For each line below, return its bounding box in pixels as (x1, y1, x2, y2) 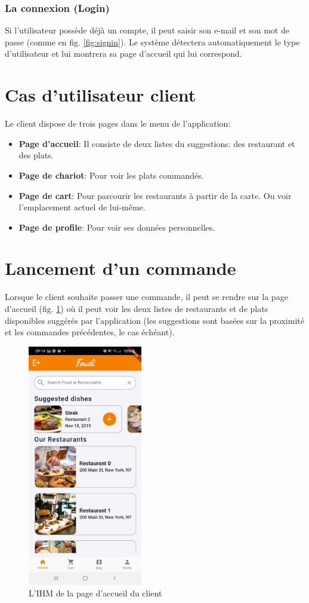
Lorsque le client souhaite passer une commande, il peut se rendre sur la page (5, 290, 288, 303)
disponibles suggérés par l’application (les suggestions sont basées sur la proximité (5, 314, 304, 326)
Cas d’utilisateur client (5, 82, 196, 107)
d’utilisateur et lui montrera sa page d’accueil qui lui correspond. (5, 47, 242, 60)
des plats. (18, 149, 54, 161)
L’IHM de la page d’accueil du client (29, 587, 162, 599)
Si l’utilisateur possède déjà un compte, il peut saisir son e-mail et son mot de (5, 24, 289, 36)
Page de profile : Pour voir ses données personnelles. (18, 221, 215, 233)
